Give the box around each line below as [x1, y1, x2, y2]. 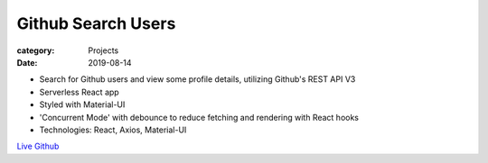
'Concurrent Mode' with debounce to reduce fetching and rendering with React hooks [39, 112, 360, 122]
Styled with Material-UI [39, 99, 126, 110]
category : [16, 45, 55, 56]
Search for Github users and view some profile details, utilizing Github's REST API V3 [39, 74, 356, 85]
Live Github [16, 140, 60, 152]
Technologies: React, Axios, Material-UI [39, 124, 187, 135]
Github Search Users [16, 14, 176, 33]
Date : [16, 57, 38, 68]
